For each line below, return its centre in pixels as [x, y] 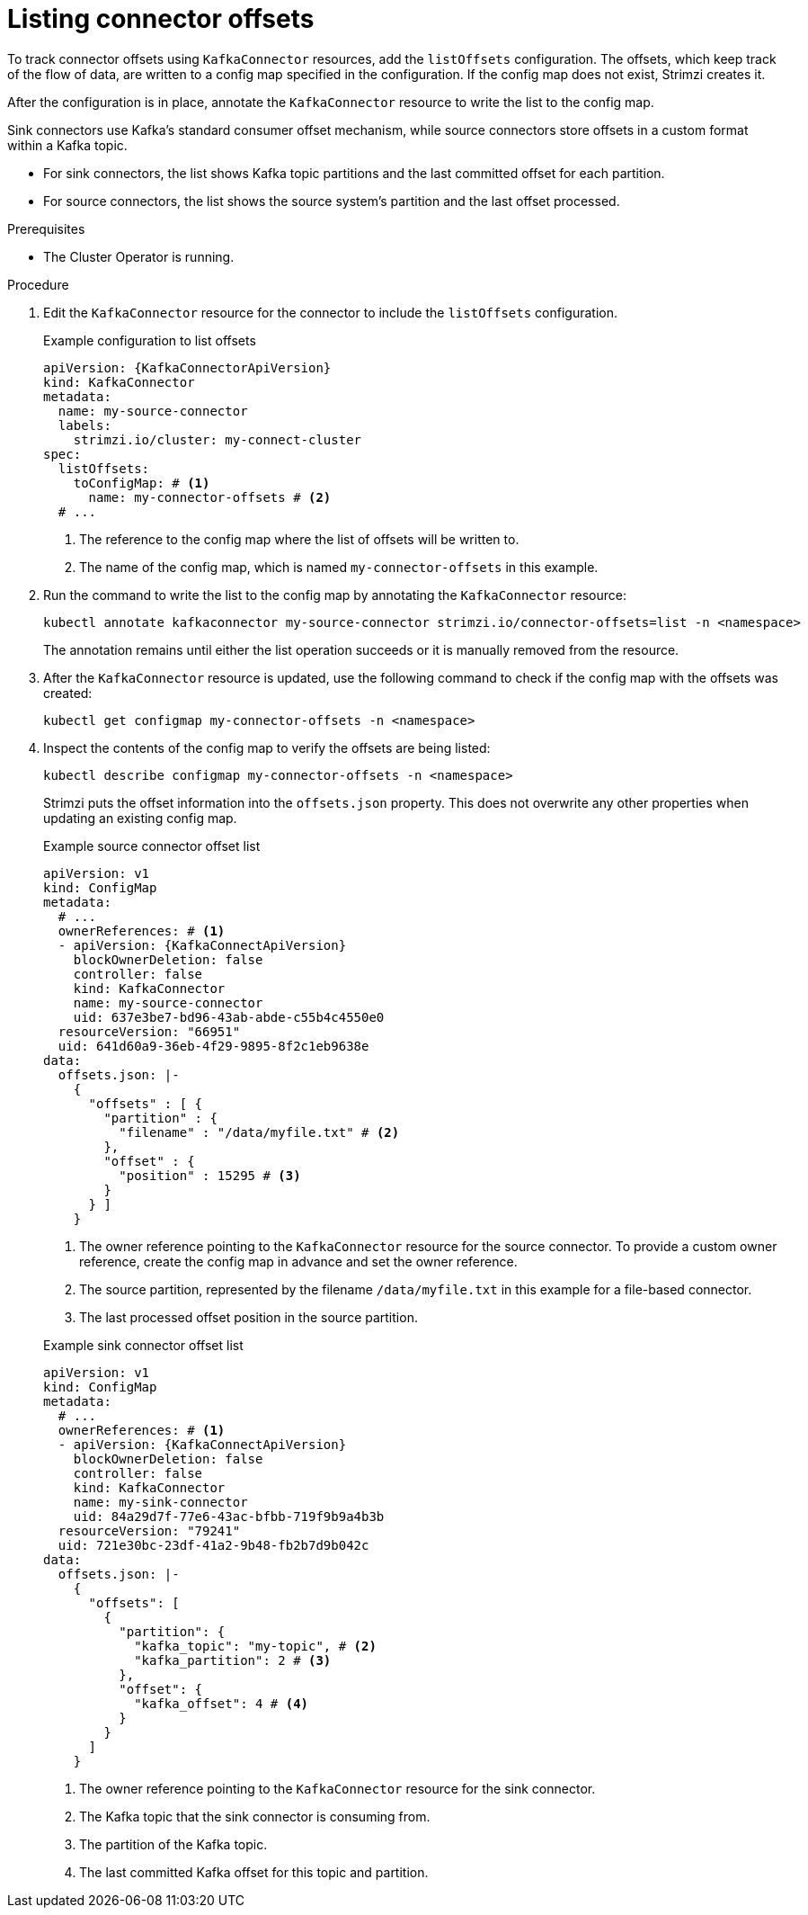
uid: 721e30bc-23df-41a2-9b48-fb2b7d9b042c [213, 1545]
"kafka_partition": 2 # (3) [233, 1660]
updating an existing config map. [140, 818]
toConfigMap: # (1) [142, 483]
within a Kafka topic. [67, 145]
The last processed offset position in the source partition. [249, 1317]
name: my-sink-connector [160, 1502]
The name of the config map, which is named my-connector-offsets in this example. [339, 567]
